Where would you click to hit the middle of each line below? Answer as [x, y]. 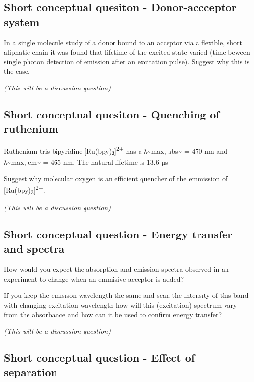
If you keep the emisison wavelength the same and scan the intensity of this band [126, 295]
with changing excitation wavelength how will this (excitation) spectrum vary [121, 305]
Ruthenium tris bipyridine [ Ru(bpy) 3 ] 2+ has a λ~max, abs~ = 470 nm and [116, 151]
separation [31, 372]
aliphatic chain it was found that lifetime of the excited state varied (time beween [127, 52]
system [22, 21]
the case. [17, 71]
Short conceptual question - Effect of [99, 358]
